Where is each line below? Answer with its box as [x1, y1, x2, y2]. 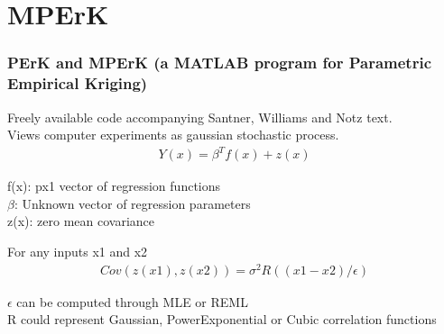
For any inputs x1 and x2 [7, 242, 148, 261]
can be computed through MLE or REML [16, 292, 248, 311]
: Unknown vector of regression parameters [14, 194, 251, 212]
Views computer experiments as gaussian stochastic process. [7, 125, 339, 144]
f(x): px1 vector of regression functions [7, 176, 221, 195]
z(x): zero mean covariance [7, 212, 154, 230]
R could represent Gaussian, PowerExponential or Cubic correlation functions [7, 310, 437, 329]
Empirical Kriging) [7, 72, 148, 95]
